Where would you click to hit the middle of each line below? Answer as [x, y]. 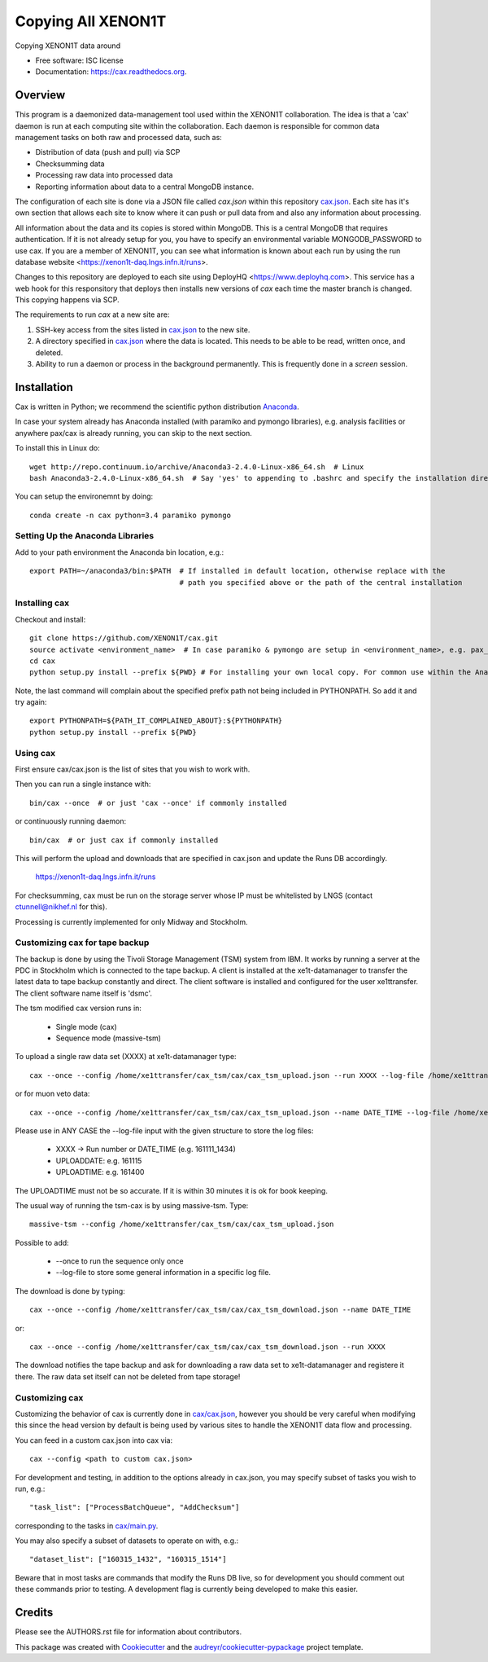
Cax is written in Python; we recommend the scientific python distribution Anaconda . [157, 407]
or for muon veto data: [52, 1094]
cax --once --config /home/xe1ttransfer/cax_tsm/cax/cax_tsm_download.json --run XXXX [207, 1347]
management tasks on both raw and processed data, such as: [119, 138]
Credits [34, 1613]
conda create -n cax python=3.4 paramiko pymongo [131, 515]
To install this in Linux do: [58, 448]
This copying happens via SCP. [67, 300]
